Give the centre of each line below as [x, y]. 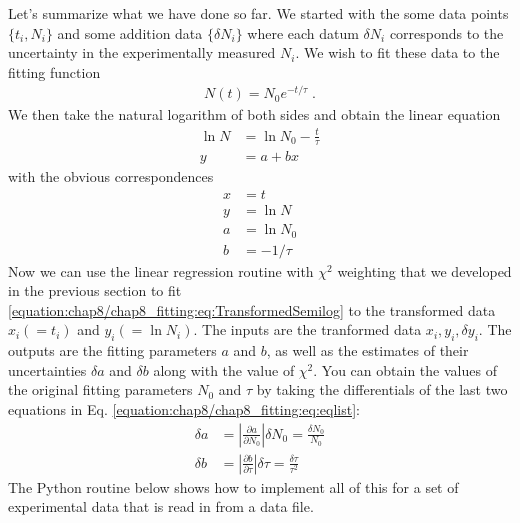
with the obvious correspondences [111, 176]
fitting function [54, 71]
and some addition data [130, 32]
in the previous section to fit [95, 290]
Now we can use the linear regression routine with [161, 270]
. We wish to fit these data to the [397, 52]
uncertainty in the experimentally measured [142, 52]
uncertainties [47, 369]
